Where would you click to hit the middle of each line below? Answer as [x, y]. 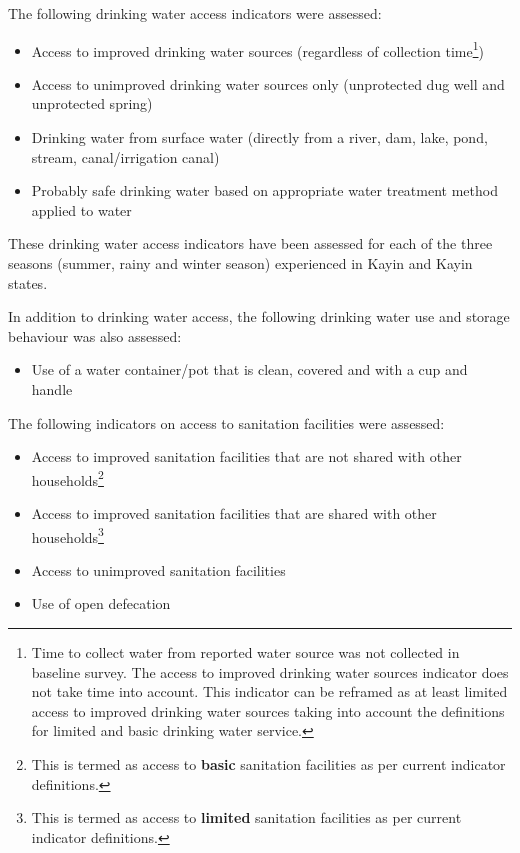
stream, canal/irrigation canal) [125, 156]
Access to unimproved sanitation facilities [158, 569]
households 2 [67, 478]
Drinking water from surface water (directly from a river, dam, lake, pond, [259, 137]
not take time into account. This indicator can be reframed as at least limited [269, 691]
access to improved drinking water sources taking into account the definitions [268, 710]
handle [52, 388]
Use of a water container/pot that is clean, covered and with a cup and [249, 369]
